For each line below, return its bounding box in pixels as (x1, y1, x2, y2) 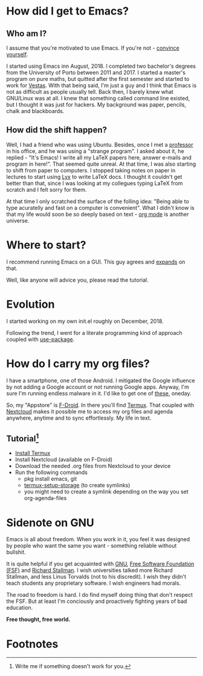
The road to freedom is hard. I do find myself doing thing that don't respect (6, 591, 193, 599)
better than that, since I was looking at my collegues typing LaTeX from (6, 180, 183, 187)
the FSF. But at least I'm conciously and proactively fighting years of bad (6, 597, 187, 605)
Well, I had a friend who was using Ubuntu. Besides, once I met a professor (6, 141, 193, 148)
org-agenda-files (24, 495, 67, 502)
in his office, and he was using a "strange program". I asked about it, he (6, 147, 184, 155)
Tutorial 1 (6, 432, 39, 444)
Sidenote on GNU (6, 516, 95, 530)
